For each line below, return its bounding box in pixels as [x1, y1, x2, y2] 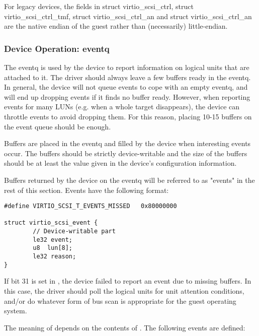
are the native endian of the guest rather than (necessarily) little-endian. [4, 21, 228, 31]
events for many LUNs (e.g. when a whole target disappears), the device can [4, 101, 240, 112]
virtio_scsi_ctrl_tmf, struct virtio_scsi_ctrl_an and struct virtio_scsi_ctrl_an [4, 11, 252, 21]
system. [4, 305, 27, 316]
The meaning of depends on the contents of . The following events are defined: [4, 322, 245, 332]
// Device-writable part [33, 228, 116, 235]
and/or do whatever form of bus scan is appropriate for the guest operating [4, 295, 236, 306]
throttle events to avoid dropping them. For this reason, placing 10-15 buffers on [4, 111, 252, 121]
